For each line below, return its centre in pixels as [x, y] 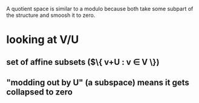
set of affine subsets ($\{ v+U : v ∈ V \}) [83, 62]
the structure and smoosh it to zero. [51, 15]
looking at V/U [43, 40]
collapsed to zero [39, 92]
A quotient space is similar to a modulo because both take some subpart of [100, 9]
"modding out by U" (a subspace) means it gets [98, 82]
